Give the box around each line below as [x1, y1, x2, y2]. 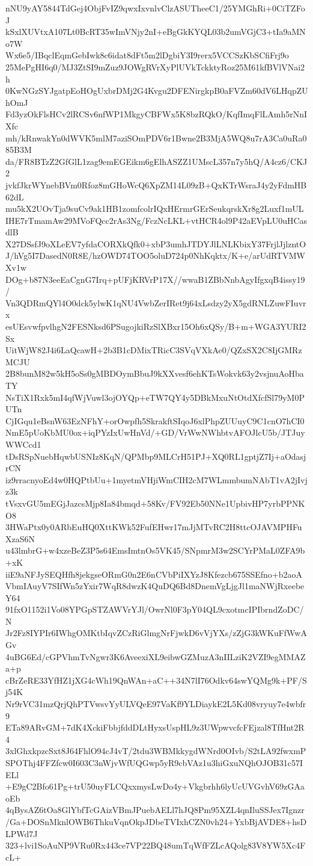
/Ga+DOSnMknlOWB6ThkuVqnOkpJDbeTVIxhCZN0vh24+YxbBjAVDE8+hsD [5, 815, 307, 827]
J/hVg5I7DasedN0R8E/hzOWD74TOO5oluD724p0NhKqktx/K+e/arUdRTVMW [5, 249, 305, 262]
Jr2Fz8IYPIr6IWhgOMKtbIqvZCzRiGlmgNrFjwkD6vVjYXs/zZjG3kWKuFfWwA [5, 626, 307, 639]
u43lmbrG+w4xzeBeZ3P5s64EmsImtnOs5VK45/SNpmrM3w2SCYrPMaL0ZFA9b [5, 544, 305, 557]
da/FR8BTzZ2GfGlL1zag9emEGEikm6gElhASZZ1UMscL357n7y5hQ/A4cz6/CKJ [5, 155, 308, 167]
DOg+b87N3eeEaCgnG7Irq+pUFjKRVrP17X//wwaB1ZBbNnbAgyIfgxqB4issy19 [5, 273, 305, 285]
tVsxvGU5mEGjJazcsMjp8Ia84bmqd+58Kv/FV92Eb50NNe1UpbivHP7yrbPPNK [5, 496, 305, 509]
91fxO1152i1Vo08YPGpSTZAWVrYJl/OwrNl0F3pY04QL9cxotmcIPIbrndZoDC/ [5, 603, 304, 616]
